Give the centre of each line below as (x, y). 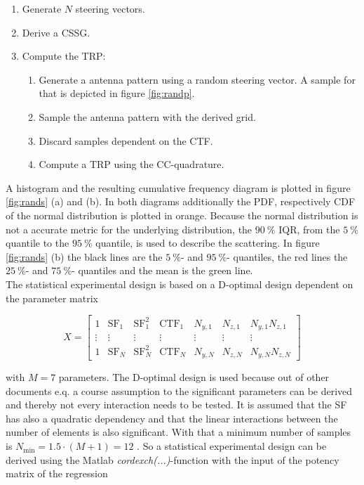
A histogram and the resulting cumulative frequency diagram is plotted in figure (178, 187)
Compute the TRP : (64, 56)
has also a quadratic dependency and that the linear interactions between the (172, 418)
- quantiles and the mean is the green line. (162, 270)
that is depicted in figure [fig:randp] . (117, 93)
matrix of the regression (57, 473)
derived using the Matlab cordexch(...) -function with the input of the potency (173, 459)
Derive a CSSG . (56, 32)
